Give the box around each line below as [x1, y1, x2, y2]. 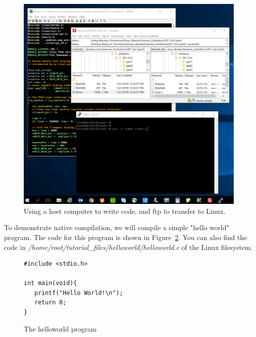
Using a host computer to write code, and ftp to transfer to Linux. [24, 205, 226, 216]
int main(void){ [24, 280, 77, 287]
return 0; [34, 299, 66, 306]
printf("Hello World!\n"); [34, 289, 123, 296]
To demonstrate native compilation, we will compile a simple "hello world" [4, 222, 229, 233]
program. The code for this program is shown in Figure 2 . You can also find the [4, 232, 247, 242]
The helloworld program [24, 323, 97, 334]
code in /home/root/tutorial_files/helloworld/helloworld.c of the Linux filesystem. [4, 241, 253, 252]
